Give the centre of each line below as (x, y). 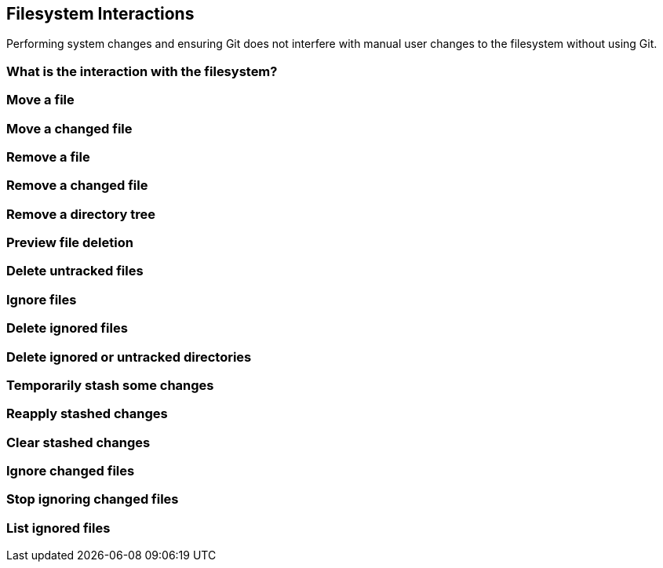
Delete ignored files (67, 328)
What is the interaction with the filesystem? (142, 71)
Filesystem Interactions (100, 14)
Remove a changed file (77, 186)
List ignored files (58, 528)
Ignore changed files (71, 471)
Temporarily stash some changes (110, 385)
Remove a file (48, 157)
